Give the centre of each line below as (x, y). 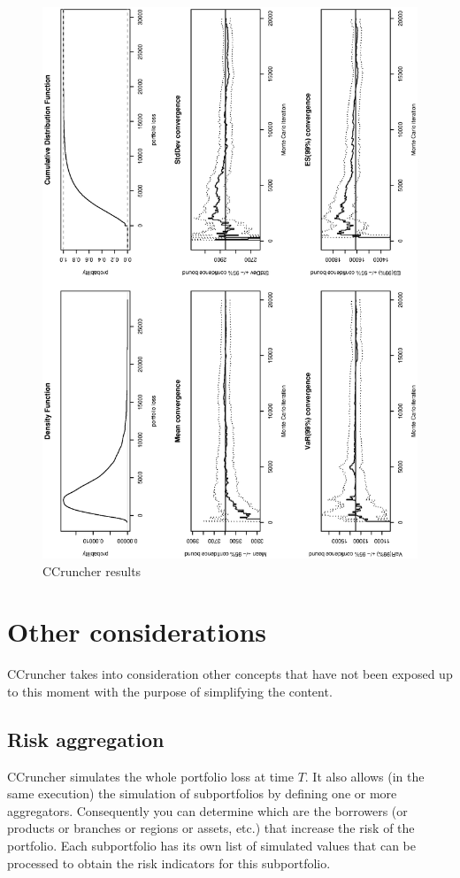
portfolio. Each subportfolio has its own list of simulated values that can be (211, 845)
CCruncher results (92, 570)
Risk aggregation (86, 739)
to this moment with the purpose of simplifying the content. (170, 691)
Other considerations (137, 632)
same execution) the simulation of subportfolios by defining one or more (202, 793)
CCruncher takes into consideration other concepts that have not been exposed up (230, 674)
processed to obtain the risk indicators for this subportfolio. (169, 863)
